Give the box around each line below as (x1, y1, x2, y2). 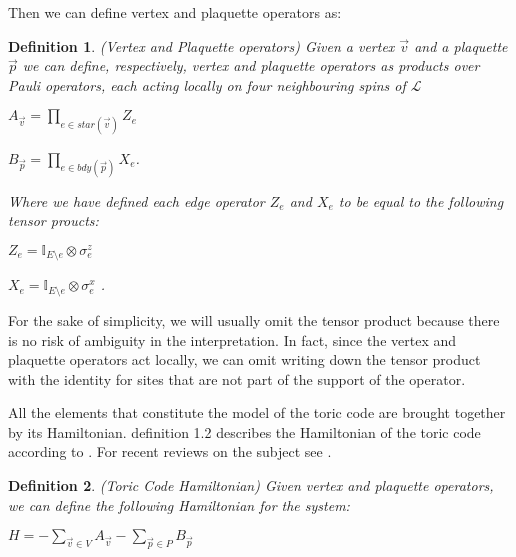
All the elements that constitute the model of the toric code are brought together (8, 402, 506, 423)
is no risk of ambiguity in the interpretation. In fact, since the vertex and (8, 329, 457, 350)
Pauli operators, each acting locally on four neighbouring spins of (8, 74, 406, 95)
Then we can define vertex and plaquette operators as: (8, 2, 342, 22)
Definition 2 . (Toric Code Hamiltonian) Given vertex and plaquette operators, (8, 475, 494, 496)
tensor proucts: (8, 210, 99, 231)
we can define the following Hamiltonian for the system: (8, 494, 350, 515)
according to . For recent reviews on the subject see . (8, 441, 332, 462)
